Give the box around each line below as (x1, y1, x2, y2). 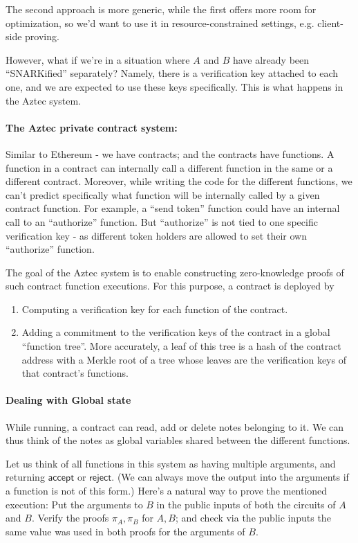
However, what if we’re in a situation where (6, 52, 190, 66)
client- (317, 15, 343, 30)
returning (6, 470, 45, 484)
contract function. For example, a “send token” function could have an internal (6, 201, 340, 215)
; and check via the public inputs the (175, 510, 331, 525)
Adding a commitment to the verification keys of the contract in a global (21, 325, 330, 339)
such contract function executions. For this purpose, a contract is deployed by (6, 278, 335, 293)
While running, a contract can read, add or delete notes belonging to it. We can (6, 419, 344, 434)
